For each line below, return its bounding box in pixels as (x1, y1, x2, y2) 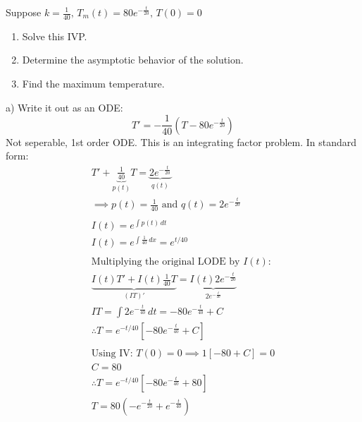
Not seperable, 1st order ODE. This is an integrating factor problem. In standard (6, 134, 357, 149)
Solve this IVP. (22, 28, 87, 43)
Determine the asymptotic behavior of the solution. (22, 52, 244, 67)
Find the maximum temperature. (22, 76, 165, 91)
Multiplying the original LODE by (91, 257, 240, 267)
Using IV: (91, 349, 133, 359)
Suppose (6, 5, 42, 19)
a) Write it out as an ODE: (6, 100, 123, 114)
